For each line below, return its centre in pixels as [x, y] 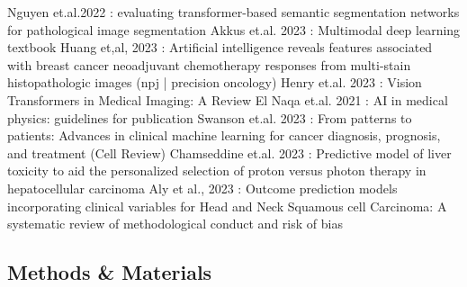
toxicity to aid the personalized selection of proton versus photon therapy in [217, 170]
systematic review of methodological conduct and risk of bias [175, 224]
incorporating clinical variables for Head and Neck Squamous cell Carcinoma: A [227, 206]
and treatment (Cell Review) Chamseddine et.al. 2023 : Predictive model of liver [229, 152]
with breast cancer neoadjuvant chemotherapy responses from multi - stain [209, 64]
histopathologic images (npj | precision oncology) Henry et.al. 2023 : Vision [215, 82]
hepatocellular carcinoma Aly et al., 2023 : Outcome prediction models [202, 188]
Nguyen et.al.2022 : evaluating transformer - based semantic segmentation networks [233, 12]
